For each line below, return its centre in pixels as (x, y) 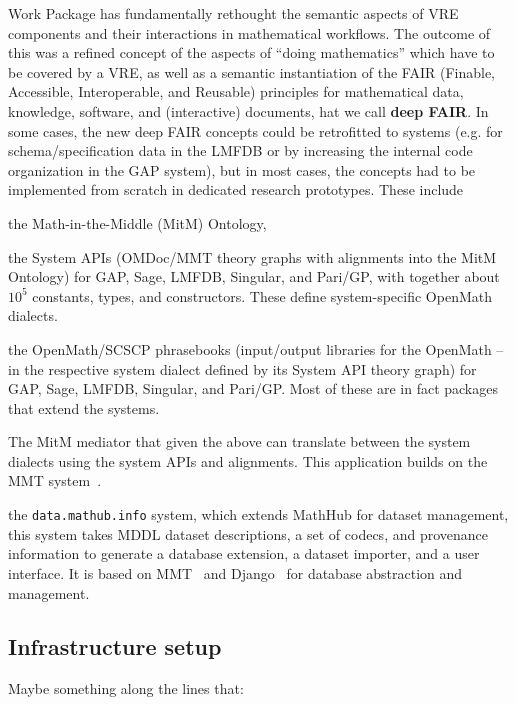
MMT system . (55, 480)
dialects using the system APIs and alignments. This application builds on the (248, 460)
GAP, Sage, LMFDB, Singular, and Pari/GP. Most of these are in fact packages (253, 388)
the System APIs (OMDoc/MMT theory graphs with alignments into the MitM (252, 256)
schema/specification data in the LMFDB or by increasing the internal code (240, 150)
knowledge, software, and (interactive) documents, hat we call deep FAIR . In (248, 110)
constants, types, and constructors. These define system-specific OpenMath (262, 295)
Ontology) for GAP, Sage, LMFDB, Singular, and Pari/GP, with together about (254, 276)
